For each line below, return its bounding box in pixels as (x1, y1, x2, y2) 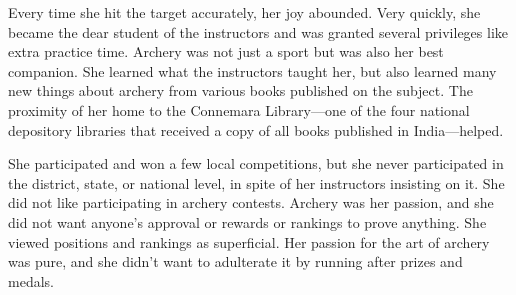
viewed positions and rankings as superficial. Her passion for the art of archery (8, 231, 490, 252)
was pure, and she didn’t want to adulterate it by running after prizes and (8, 251, 463, 272)
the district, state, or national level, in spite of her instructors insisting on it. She (8, 172, 505, 193)
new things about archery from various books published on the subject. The (8, 80, 473, 101)
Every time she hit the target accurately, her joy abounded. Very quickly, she (8, 2, 481, 22)
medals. (8, 270, 54, 291)
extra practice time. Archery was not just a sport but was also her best (8, 41, 444, 62)
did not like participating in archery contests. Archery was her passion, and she (8, 192, 494, 213)
